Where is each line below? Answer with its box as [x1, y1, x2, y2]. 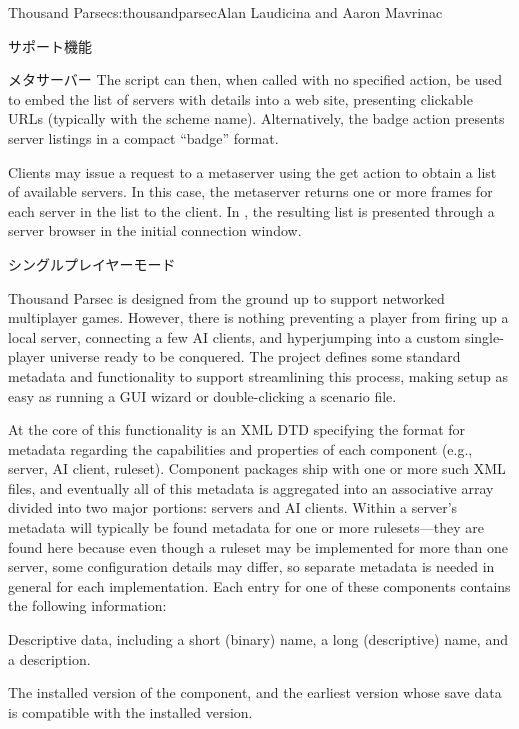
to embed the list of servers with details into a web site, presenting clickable [8, 88, 473, 109]
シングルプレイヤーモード [8, 253, 176, 274]
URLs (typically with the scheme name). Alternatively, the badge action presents [8, 108, 505, 129]
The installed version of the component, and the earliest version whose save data [8, 682, 502, 703]
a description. [8, 648, 91, 669]
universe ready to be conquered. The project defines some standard [49, 346, 461, 367]
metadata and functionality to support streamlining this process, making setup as [8, 365, 509, 386]
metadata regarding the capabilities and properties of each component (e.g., [8, 438, 473, 459]
